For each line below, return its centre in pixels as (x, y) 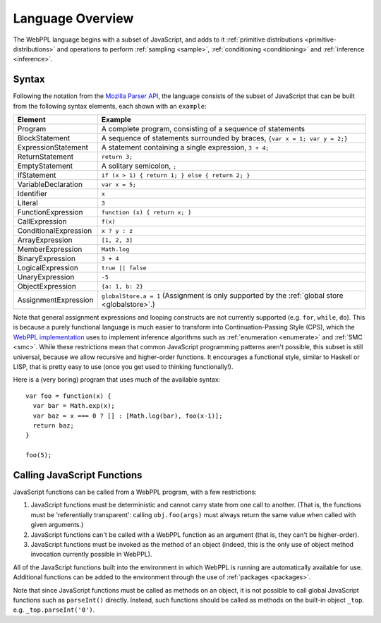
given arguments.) (57, 525)
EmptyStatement (45, 166)
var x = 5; (119, 185)
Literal (28, 203)
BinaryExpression (46, 259)
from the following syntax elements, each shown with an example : (110, 106)
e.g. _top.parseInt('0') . (54, 610)
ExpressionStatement (53, 147)
